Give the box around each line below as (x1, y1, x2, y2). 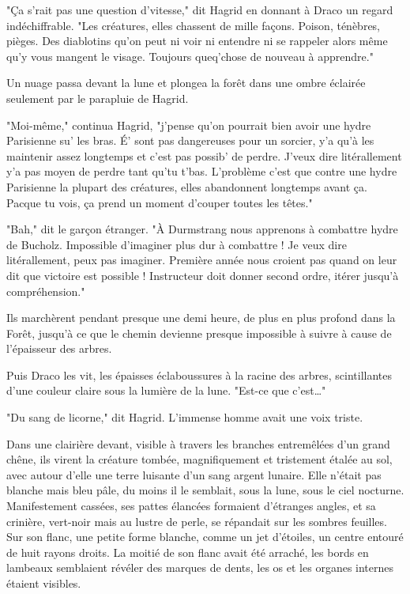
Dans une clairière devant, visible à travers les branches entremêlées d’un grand (6, 435, 390, 452)
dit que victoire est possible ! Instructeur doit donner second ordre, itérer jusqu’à (6, 267, 399, 283)
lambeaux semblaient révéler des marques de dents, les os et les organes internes (6, 559, 394, 576)
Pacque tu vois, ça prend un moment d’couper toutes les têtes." (6, 194, 313, 210)
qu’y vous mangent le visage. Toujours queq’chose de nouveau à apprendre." (6, 47, 374, 64)
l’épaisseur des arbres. (6, 340, 112, 357)
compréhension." (6, 282, 85, 299)
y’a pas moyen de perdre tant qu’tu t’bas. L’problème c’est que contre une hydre (6, 163, 397, 180)
